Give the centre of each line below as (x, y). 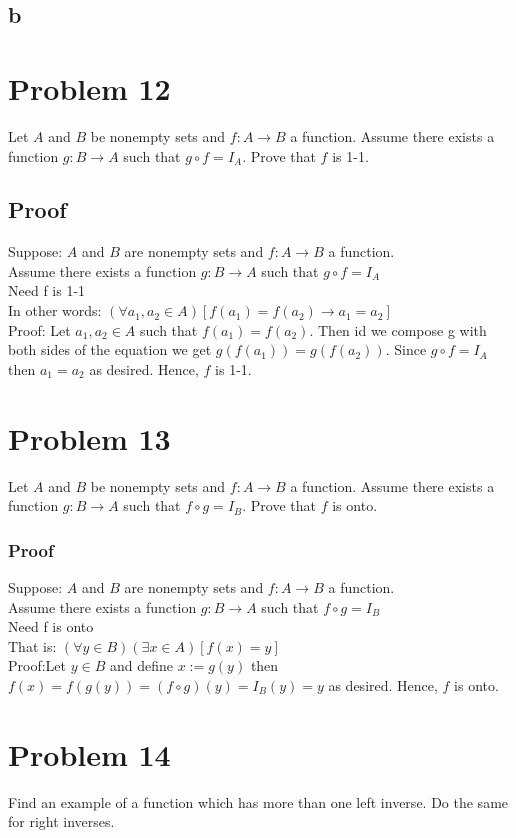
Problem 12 (89, 87)
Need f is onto (51, 626)
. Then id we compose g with (398, 329)
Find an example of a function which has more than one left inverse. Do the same (258, 801)
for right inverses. (61, 821)
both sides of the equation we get (110, 349)
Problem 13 (89, 437)
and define (141, 665)
